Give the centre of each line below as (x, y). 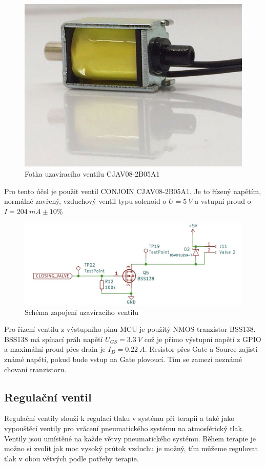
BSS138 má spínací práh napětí (54, 339)
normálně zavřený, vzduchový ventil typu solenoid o (85, 201)
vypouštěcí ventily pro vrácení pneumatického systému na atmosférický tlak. (124, 428)
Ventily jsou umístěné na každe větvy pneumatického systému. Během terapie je (130, 438)
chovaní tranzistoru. (35, 369)
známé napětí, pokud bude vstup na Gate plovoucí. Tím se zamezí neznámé (123, 359)
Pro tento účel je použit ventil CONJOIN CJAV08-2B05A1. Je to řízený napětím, (133, 191)
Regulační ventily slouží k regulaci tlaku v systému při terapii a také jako (119, 418)
